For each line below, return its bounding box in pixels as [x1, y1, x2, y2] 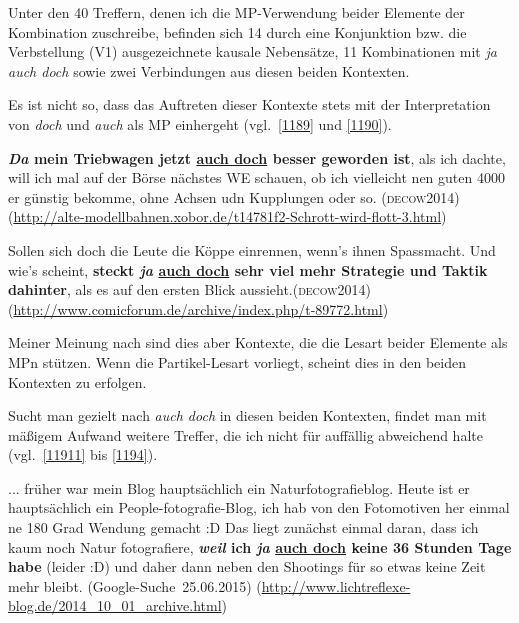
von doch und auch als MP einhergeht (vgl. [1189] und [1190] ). [8, 113, 392, 134]
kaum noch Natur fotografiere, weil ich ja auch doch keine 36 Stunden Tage [8, 536, 512, 557]
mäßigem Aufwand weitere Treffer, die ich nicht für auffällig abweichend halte [8, 424, 483, 445]
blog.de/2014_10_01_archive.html [8, 595, 222, 616]
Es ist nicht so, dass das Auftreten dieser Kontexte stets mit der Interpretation [8, 94, 491, 115]
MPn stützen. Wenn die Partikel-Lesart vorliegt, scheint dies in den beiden [8, 351, 466, 372]
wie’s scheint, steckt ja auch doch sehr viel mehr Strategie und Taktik [8, 259, 488, 280]
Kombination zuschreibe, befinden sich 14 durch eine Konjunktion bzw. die [8, 21, 467, 42]
